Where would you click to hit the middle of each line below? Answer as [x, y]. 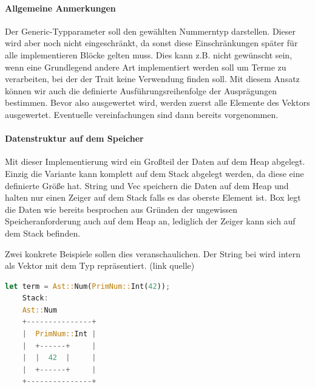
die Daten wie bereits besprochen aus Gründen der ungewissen [121, 209]
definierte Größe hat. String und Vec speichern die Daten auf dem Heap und [147, 185]
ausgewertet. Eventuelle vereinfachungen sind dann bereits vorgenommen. [142, 114]
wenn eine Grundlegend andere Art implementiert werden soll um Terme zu [146, 67]
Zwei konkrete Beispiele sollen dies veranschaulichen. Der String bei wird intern [153, 253]
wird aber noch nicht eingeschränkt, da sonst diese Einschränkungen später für [151, 43]
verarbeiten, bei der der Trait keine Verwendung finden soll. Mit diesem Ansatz [152, 79]
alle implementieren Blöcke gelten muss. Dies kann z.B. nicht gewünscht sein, [149, 54]
